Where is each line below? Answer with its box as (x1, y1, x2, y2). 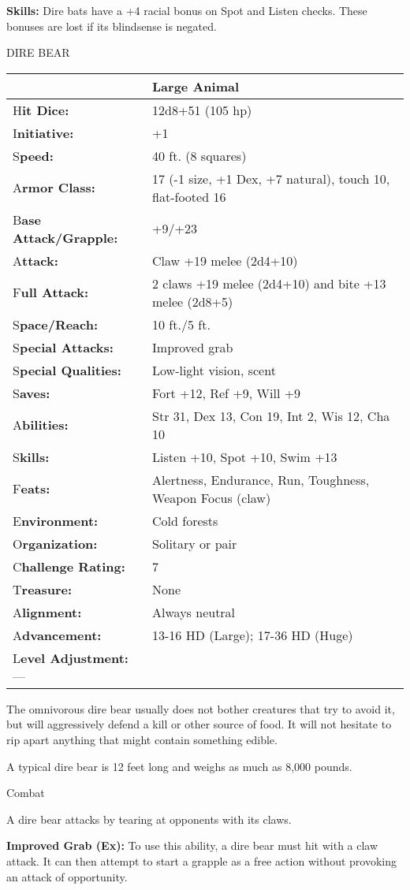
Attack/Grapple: (13, 228, 118, 247)
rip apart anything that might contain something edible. (6, 731, 278, 747)
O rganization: (13, 534, 98, 553)
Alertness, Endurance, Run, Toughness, (152, 470, 370, 489)
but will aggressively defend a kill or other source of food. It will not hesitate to (6, 716, 392, 732)
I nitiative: (13, 123, 74, 142)
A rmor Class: (13, 178, 95, 197)
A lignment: (13, 602, 82, 621)
